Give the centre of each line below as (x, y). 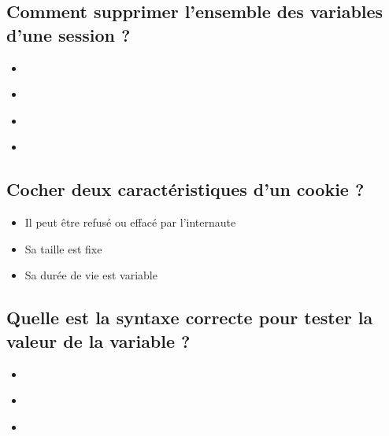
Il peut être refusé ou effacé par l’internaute (130, 222)
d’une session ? (69, 34)
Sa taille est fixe (63, 248)
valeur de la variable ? (98, 340)
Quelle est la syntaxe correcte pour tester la (190, 318)
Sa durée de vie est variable (91, 275)
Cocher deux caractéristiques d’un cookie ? (185, 189)
